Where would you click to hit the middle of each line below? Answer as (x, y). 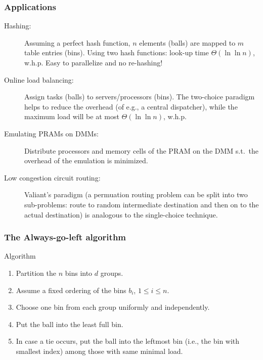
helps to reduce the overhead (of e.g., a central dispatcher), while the (131, 106)
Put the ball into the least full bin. (70, 324)
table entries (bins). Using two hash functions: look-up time (117, 52)
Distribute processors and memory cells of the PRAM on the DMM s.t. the (141, 150)
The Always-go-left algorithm (65, 237)
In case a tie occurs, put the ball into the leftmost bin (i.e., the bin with (128, 341)
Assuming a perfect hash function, (77, 42)
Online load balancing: (39, 79)
